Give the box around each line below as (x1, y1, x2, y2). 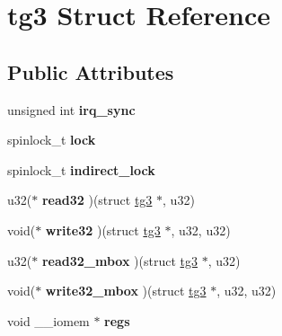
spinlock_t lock (7, 130, 96, 149)
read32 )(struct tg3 (41, 190, 153, 209)
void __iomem (7, 311, 90, 330)
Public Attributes (7, 57, 174, 85)
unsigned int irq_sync (7, 100, 136, 119)
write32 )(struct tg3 (45, 220, 161, 239)
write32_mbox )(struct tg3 (45, 281, 207, 300)
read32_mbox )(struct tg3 (41, 251, 198, 270)
